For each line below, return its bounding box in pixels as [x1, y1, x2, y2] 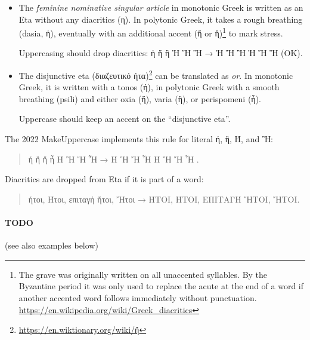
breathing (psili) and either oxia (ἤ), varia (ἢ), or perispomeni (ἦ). [18, 92, 261, 105]
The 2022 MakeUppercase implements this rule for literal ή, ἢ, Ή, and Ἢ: [5, 133, 274, 145]
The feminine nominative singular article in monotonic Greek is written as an [18, 1, 303, 13]
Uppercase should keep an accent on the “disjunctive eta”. [18, 112, 231, 125]
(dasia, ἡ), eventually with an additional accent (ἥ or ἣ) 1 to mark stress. [18, 25, 283, 39]
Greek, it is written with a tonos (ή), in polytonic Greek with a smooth [18, 81, 280, 93]
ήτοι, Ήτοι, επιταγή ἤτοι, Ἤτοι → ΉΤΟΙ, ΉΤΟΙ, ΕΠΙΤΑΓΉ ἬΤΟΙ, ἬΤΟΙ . [28, 192, 300, 205]
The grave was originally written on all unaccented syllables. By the [18, 268, 268, 280]
